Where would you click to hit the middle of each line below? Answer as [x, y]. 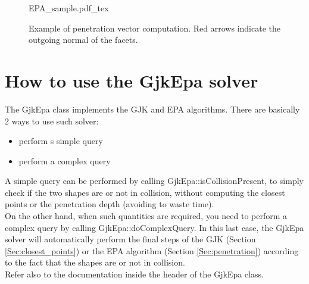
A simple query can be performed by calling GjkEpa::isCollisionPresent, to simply [154, 181]
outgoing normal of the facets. [83, 40]
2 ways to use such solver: [52, 121]
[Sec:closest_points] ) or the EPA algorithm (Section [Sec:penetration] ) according [152, 250]
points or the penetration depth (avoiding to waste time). [110, 204]
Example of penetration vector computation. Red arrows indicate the [154, 28]
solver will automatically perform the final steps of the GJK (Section [130, 239]
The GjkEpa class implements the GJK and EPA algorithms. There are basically [152, 109]
